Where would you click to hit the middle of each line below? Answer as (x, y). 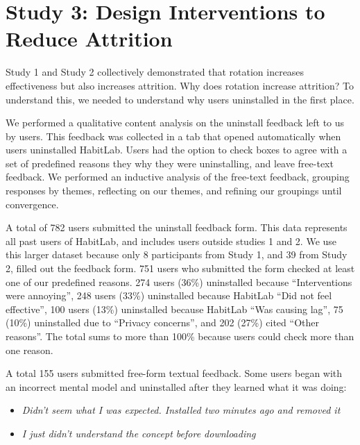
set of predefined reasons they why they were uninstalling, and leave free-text (170, 163)
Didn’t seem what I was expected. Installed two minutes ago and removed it (181, 410)
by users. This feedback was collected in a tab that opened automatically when (173, 136)
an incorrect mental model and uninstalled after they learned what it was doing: (176, 386)
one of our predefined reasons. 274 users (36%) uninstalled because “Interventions (179, 282)
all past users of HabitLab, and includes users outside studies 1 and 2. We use (171, 241)
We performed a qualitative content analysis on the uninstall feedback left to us (175, 123)
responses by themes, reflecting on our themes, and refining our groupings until (174, 191)
